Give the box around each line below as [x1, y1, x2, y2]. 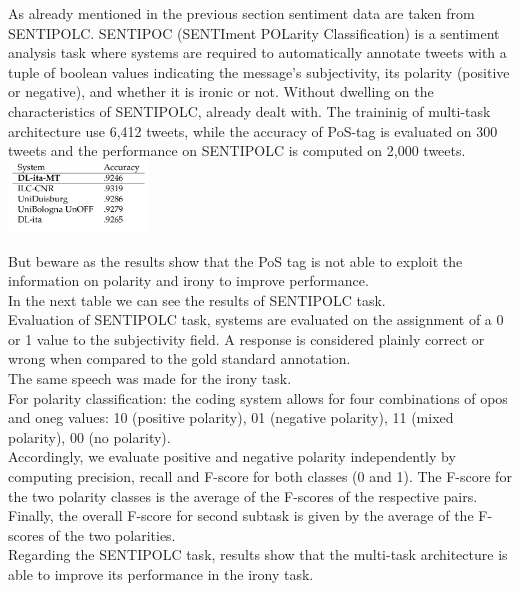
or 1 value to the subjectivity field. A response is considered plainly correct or [8, 328, 485, 349]
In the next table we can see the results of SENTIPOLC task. [8, 289, 386, 310]
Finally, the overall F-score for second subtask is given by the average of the [8, 505, 474, 526]
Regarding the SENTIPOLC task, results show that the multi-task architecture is [8, 544, 508, 565]
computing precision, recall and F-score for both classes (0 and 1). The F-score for [8, 466, 512, 487]
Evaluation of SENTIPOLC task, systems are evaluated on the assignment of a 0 [8, 309, 504, 330]
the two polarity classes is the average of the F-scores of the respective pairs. [8, 485, 478, 506]
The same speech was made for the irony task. [8, 368, 292, 389]
